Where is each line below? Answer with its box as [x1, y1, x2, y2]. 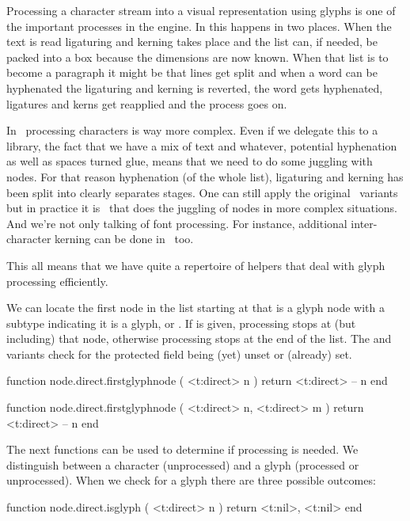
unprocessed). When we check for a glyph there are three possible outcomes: [6, 472, 376, 489]
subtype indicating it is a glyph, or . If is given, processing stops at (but [6, 314, 356, 331]
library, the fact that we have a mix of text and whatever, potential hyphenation [6, 137, 397, 154]
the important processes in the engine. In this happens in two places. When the [6, 17, 392, 34]
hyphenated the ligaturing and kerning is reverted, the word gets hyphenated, [6, 79, 383, 96]
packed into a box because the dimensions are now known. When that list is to [6, 48, 389, 65]
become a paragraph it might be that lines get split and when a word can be [6, 64, 378, 81]
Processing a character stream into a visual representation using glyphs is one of [6, 2, 396, 18]
